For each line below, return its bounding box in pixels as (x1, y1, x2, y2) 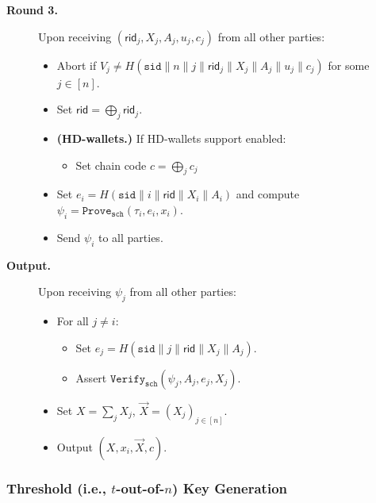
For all (56, 312, 89, 328)
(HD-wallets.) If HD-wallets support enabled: (56, 129, 286, 146)
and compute (236, 186, 300, 202)
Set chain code (75, 156, 147, 173)
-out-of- (116, 478, 165, 497)
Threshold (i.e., (6, 478, 106, 497)
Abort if (56, 56, 97, 73)
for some (328, 56, 370, 73)
